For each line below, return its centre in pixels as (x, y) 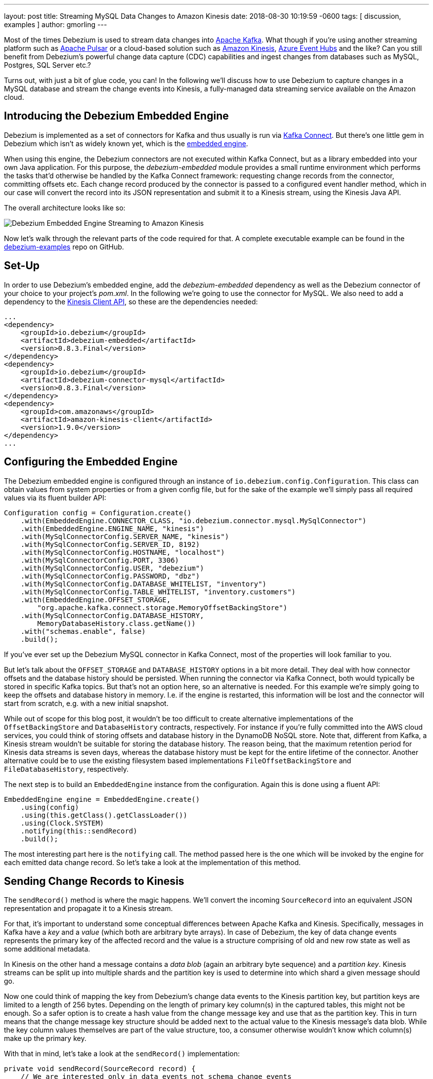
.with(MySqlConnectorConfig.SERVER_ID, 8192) (110, 544)
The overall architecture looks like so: (65, 207)
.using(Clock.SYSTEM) (62, 823)
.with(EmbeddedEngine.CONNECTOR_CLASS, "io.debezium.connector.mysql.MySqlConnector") (194, 520)
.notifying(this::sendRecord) (79, 831)
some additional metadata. (47, 949)
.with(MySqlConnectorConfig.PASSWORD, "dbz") (110, 576)
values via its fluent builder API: (55, 498)
